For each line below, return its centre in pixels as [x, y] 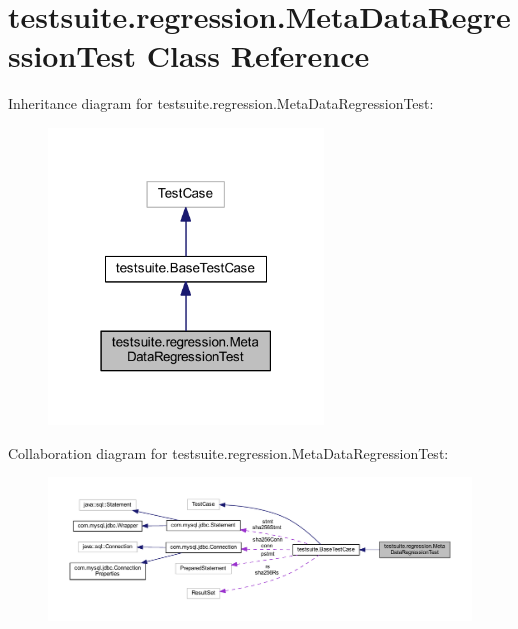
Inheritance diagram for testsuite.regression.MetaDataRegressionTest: [221, 103]
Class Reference [258, 55]
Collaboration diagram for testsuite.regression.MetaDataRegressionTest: [228, 452]
